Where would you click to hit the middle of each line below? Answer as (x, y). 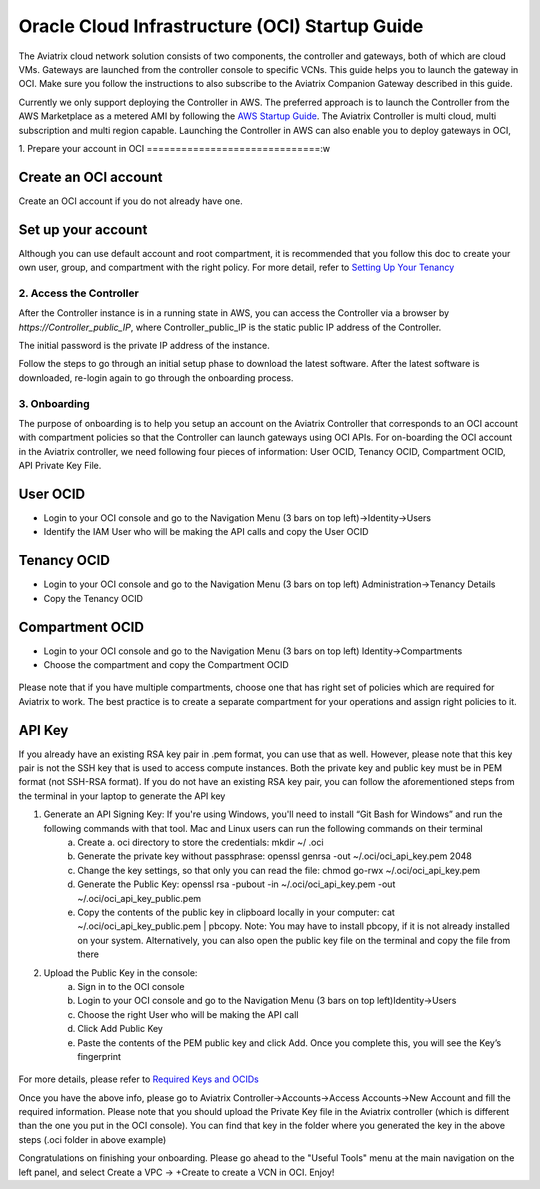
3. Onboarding (54, 403)
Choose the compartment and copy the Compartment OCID (166, 664)
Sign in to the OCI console (131, 986)
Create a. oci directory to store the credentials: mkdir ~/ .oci (200, 842)
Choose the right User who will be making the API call (188, 1014)
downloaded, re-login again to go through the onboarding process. (156, 377)
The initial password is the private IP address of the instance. (144, 346)
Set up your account (83, 229)
